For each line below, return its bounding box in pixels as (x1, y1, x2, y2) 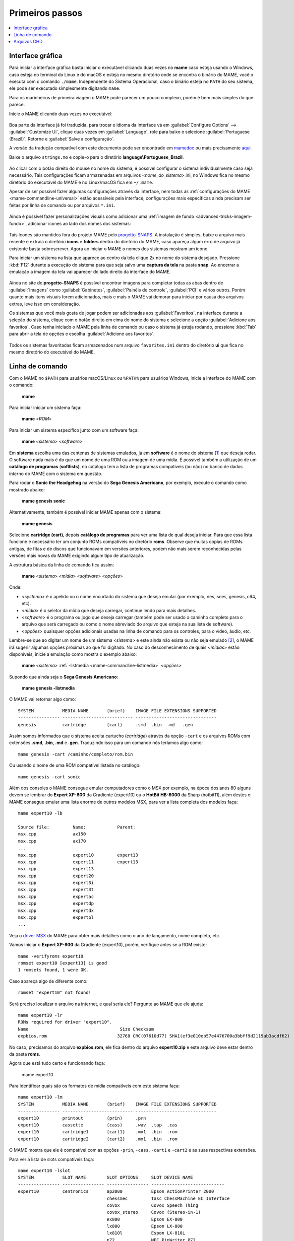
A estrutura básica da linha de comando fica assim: (9, 561, 114, 568)
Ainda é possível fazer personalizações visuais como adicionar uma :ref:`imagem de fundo (9, 213, 194, 219)
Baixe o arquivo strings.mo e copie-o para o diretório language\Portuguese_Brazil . (9, 154, 184, 160)
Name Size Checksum (18, 1026, 154, 1032)
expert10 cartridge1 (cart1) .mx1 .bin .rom (18, 1129, 178, 1135)
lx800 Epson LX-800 (107, 1224, 183, 1229)
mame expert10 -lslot (18, 1168, 70, 1173)
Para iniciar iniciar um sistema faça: (9, 405, 82, 411)
